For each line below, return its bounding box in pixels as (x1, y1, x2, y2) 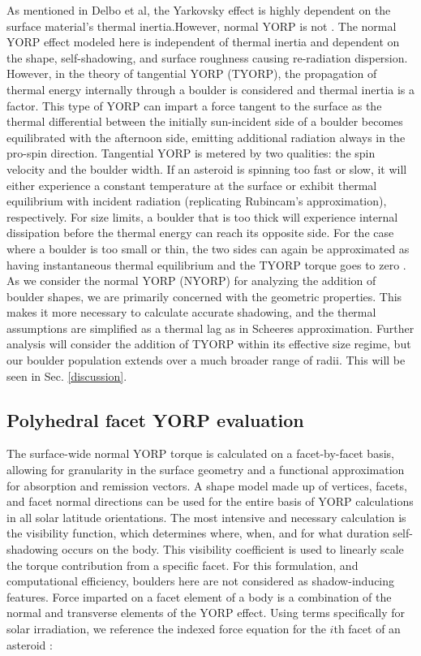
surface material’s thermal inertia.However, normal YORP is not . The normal (6, 17, 397, 34)
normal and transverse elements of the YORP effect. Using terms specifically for (6, 604, 405, 621)
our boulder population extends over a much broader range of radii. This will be (6, 352, 406, 369)
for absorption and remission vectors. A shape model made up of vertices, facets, (6, 477, 407, 494)
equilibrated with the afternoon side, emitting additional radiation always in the (6, 128, 406, 145)
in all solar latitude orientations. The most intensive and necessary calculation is (6, 508, 406, 525)
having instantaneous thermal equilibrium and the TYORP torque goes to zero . (6, 256, 406, 273)
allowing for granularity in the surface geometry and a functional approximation (6, 461, 405, 478)
